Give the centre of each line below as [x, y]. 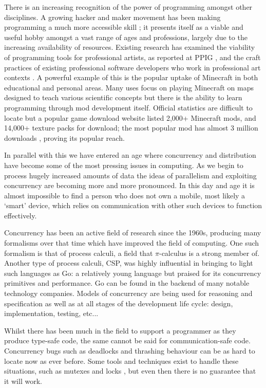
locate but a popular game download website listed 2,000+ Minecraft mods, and [130, 117]
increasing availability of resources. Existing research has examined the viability [130, 47]
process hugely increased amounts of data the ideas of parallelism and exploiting [130, 175]
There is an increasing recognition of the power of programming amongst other [128, 7]
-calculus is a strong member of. [209, 253]
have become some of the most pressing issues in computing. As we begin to [124, 165]
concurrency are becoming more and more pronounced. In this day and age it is [129, 185]
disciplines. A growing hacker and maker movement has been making [112, 17]
